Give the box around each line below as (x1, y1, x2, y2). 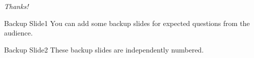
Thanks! (4, 1, 29, 11)
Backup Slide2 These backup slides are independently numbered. (4, 44, 204, 54)
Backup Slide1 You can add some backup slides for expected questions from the (4, 17, 250, 28)
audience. (4, 27, 33, 38)
